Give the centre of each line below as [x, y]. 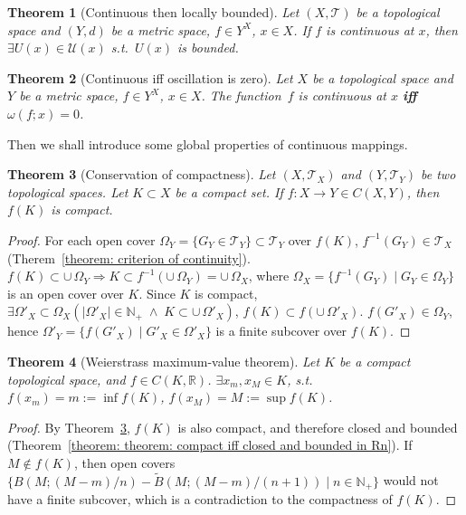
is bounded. [208, 48]
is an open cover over [66, 293]
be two [438, 174]
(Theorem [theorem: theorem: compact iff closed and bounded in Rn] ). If [210, 445]
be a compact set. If [229, 191]
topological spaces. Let [68, 191]
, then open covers [124, 462]
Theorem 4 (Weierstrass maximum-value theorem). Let [164, 361]
